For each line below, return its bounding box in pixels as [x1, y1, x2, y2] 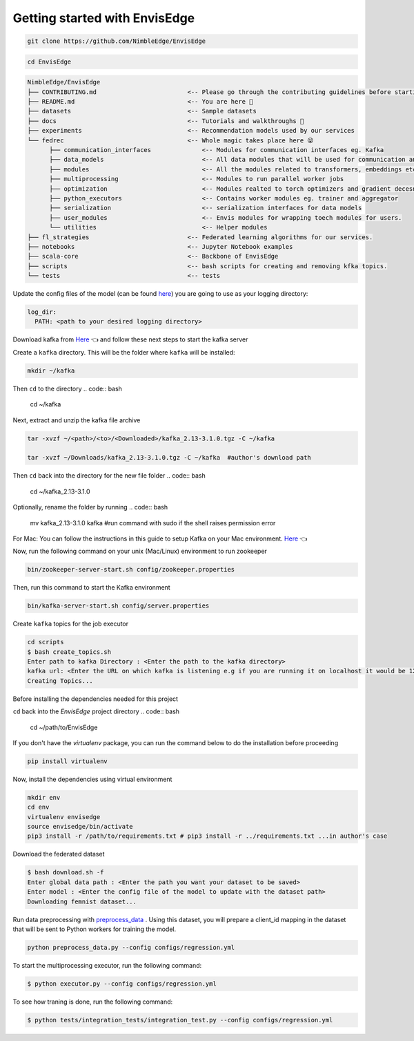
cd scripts [27, 638, 64, 646]
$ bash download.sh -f [27, 868, 104, 876]
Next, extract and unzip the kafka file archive [12, 415, 141, 424]
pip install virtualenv [27, 757, 108, 765]
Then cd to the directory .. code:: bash [12, 384, 122, 393]
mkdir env [27, 794, 61, 801]
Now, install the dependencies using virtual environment [12, 775, 172, 783]
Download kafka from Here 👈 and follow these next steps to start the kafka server [12, 335, 248, 344]
